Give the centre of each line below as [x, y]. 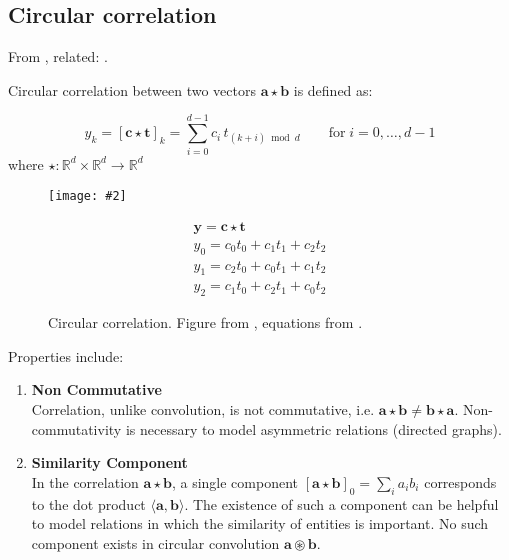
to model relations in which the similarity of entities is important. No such [260, 523]
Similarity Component [109, 462]
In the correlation [85, 481]
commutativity [76, 428]
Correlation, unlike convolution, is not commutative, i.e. [203, 409]
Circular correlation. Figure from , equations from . [205, 322]
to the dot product [88, 503]
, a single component [235, 481]
